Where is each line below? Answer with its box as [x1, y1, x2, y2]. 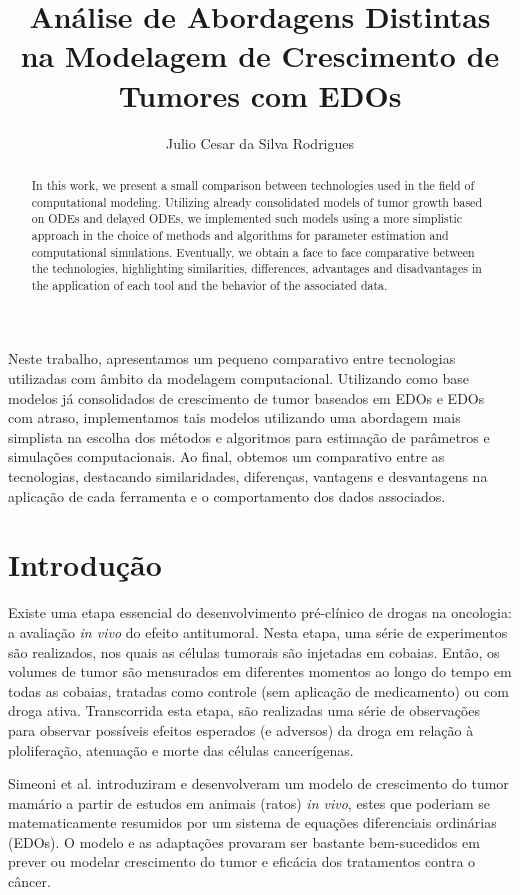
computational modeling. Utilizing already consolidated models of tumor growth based [31, 193, 482, 210]
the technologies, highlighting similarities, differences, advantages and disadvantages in [31, 260, 482, 277]
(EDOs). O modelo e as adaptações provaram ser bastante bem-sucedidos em [8, 831, 480, 852]
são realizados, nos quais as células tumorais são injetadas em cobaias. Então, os [8, 641, 500, 662]
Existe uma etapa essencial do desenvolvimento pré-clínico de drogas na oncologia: [8, 602, 512, 623]
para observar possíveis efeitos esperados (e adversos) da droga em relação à [8, 719, 474, 740]
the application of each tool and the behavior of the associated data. [31, 276, 388, 293]
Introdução [8, 544, 162, 585]
